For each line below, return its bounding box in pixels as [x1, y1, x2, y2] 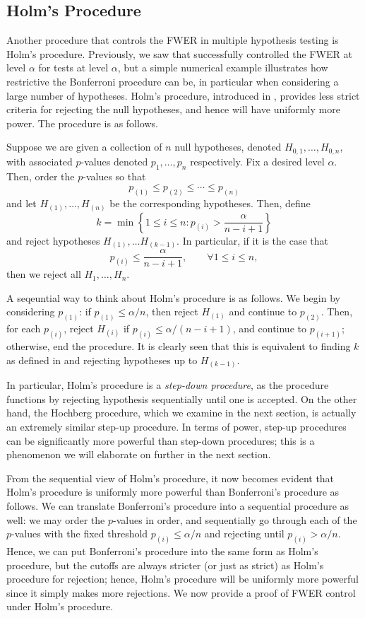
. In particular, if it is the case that [176, 233, 329, 247]
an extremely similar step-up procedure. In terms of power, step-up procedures [6, 419, 347, 433]
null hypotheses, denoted [174, 139, 282, 154]
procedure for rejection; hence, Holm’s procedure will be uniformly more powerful [6, 571, 359, 586]
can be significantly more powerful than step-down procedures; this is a [6, 433, 315, 448]
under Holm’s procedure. [6, 599, 114, 614]
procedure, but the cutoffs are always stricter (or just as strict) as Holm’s [6, 557, 324, 572]
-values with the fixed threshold [11, 526, 148, 541]
